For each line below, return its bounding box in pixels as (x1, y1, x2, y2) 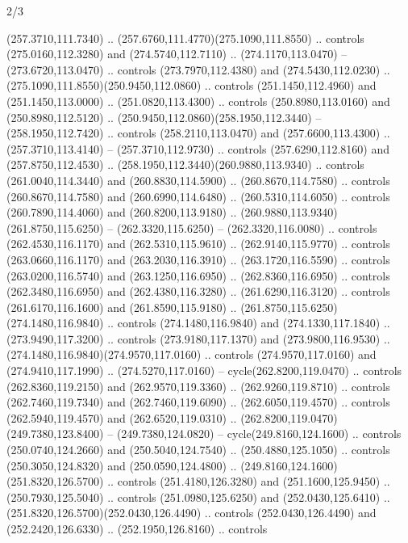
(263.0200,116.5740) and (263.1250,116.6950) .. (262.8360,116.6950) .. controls (6, 267, 390, 284)
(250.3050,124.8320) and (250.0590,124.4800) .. (6, 457, 237, 474)
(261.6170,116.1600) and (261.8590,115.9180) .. (6, 298, 237, 315)
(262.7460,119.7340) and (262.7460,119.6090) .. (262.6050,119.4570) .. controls (6, 394, 390, 410)
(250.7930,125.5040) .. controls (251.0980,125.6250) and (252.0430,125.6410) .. (6, 488, 390, 505)
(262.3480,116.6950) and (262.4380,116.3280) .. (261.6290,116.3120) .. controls (6, 283, 390, 300)
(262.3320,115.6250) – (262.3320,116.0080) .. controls (116, 219, 377, 236)
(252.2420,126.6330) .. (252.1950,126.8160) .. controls (6, 520, 268, 537)
